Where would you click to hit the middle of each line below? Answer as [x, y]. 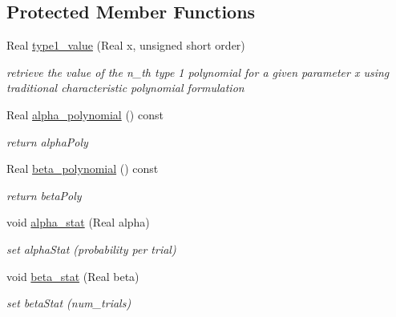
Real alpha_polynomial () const [85, 114]
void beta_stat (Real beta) [73, 276]
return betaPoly [44, 195]
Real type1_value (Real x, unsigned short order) [126, 45]
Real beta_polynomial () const [83, 169]
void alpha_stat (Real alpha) [78, 222]
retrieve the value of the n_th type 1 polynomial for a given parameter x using [198, 72]
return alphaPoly [47, 141]
